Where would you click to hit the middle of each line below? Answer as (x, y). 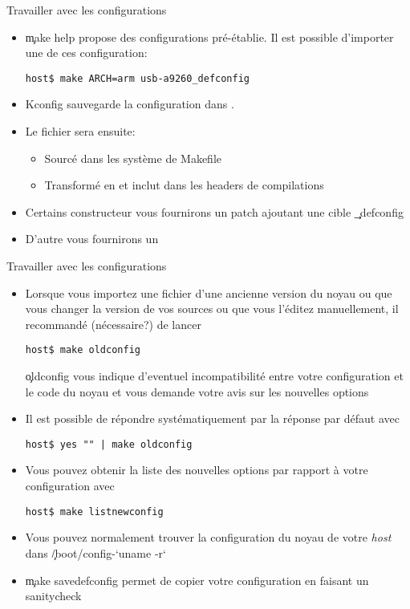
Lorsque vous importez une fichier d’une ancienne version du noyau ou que (209, 292)
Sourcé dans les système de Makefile (133, 158)
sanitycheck (53, 596)
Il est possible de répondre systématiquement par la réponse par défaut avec (212, 418)
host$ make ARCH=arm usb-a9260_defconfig (137, 78)
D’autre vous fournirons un (92, 239)
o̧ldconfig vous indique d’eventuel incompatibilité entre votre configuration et (214, 376)
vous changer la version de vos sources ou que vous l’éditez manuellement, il (212, 309)
